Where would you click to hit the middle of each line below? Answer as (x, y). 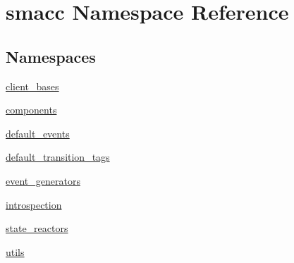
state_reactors (37, 228)
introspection (34, 204)
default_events (38, 133)
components (31, 110)
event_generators (43, 180)
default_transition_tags (58, 157)
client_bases (32, 86)
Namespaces (51, 56)
